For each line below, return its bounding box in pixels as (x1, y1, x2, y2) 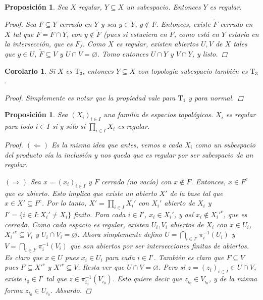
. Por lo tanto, (41, 197, 87, 208)
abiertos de (170, 219, 204, 229)
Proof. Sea (5, 18, 36, 29)
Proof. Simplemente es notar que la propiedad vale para (5, 92, 176, 103)
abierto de (164, 197, 195, 208)
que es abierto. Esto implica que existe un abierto (5, 187, 157, 198)
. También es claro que (153, 252, 224, 262)
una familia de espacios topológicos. (103, 109, 213, 120)
